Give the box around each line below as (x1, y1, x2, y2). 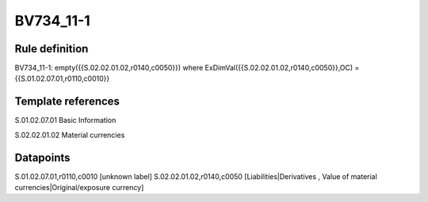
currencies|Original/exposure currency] (14, 183, 144, 192)
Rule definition (14, 42, 89, 55)
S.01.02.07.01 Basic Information (14, 116, 117, 125)
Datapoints (14, 151, 71, 164)
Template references (14, 95, 120, 109)
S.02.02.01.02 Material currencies (14, 130, 125, 139)
